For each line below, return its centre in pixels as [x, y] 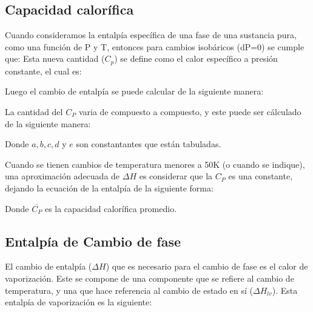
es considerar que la [176, 176]
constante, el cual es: [43, 71]
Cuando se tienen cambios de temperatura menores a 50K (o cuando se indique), [155, 164]
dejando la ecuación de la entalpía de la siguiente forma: [109, 188]
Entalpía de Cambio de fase [93, 241]
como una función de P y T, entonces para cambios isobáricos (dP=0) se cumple [155, 46]
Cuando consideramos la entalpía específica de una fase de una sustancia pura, [151, 35]
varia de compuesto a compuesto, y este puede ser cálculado [190, 112]
